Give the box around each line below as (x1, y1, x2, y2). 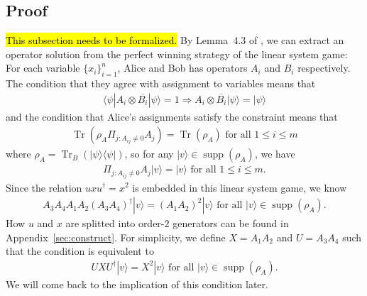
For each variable (6, 60, 80, 75)
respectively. (297, 60, 351, 75)
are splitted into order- (65, 216, 165, 231)
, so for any (124, 146, 174, 161)
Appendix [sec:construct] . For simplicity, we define (6, 229, 226, 244)
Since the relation (6, 180, 82, 194)
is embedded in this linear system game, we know (132, 180, 347, 194)
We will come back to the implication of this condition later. (6, 277, 268, 291)
